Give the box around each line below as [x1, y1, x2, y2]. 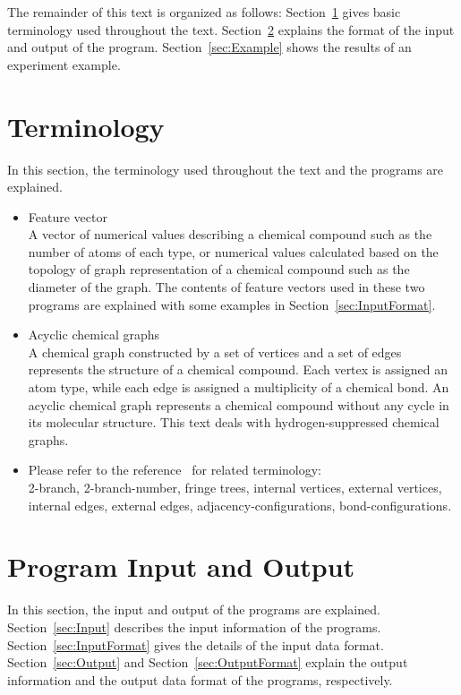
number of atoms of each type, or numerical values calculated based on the [28, 242, 439, 261]
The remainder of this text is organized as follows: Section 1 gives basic [7, 3, 401, 21]
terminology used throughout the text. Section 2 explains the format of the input [7, 20, 455, 39]
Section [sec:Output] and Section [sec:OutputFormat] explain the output [7, 653, 408, 672]
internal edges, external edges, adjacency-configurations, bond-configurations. [28, 495, 452, 514]
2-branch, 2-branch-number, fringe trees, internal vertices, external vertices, [28, 478, 442, 496]
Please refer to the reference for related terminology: [28, 460, 321, 479]
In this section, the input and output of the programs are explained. [7, 600, 380, 619]
